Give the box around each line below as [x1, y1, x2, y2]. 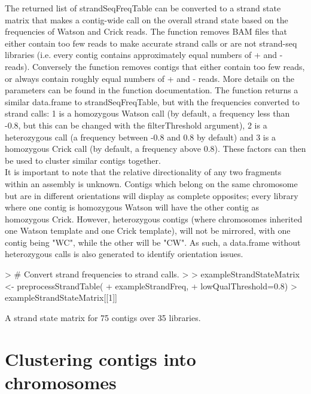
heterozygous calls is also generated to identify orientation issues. [5, 248, 243, 260]
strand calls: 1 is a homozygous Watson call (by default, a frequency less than [5, 107, 290, 120]
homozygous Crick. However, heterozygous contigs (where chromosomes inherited [5, 212, 303, 225]
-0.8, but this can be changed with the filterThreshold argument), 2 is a [5, 118, 267, 131]
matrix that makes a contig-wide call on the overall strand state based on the [5, 13, 288, 26]
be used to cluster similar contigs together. [5, 154, 161, 166]
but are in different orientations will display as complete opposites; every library [5, 189, 298, 201]
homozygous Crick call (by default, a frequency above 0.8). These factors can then [5, 142, 306, 155]
